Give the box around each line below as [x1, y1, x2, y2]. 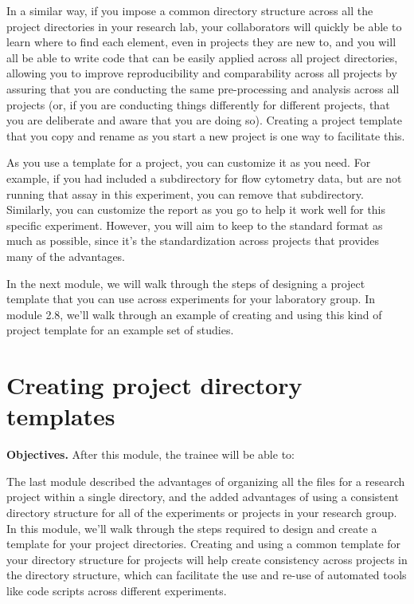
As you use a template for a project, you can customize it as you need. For [6, 154, 371, 171]
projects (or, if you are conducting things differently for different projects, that [6, 96, 390, 113]
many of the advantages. [6, 247, 126, 264]
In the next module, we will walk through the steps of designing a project [6, 274, 365, 291]
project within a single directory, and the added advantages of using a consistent [6, 488, 399, 505]
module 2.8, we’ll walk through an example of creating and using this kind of [6, 306, 382, 322]
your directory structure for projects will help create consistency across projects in [6, 551, 408, 567]
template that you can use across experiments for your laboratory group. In [6, 290, 375, 307]
